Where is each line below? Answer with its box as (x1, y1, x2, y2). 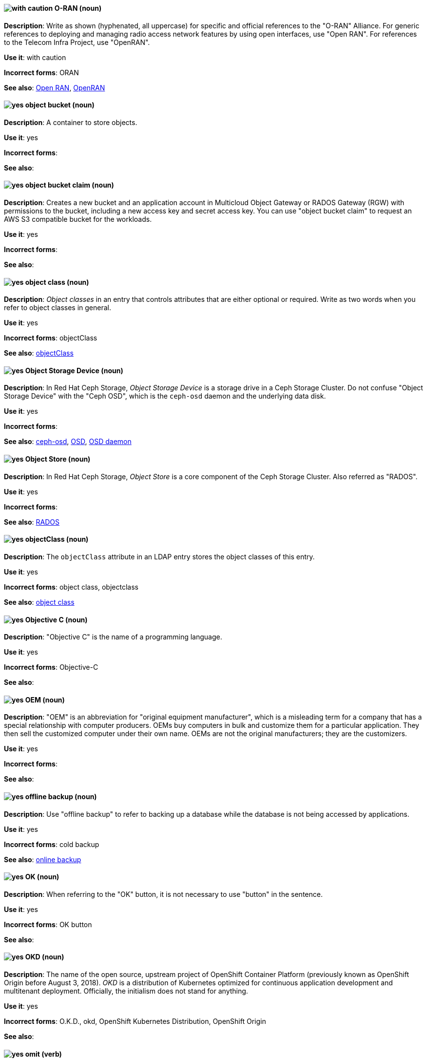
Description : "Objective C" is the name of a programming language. (4, 633, 222, 641)
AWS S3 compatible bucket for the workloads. (4, 215, 152, 224)
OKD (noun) (25, 953, 64, 961)
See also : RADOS (4, 517, 59, 526)
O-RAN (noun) (54, 4, 102, 12)
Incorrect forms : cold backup (4, 840, 99, 849)
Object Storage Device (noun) (25, 366, 123, 375)
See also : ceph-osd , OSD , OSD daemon (4, 437, 132, 446)
